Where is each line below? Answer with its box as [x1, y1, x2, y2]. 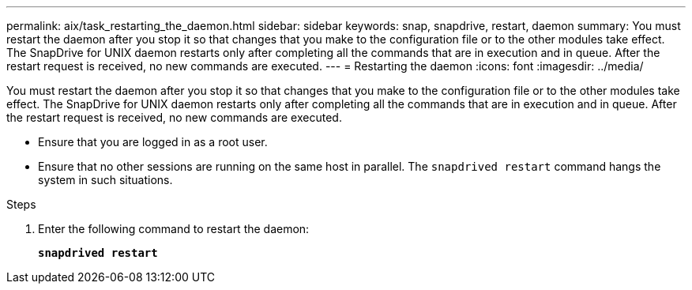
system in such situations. [38, 173, 173, 186]
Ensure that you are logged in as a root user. [38, 135, 268, 149]
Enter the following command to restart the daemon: [38, 222, 310, 235]
